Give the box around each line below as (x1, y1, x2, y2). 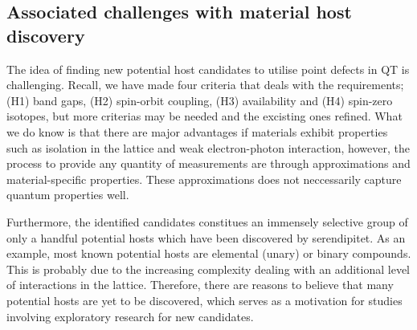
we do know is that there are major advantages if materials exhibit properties (6, 123, 388, 140)
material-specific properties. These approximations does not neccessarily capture (6, 170, 402, 187)
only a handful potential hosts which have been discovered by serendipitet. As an (6, 229, 406, 246)
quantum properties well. (6, 186, 129, 203)
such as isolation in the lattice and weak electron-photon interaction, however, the (6, 139, 410, 156)
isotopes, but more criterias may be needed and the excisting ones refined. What (6, 108, 403, 124)
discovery (6, 22, 85, 47)
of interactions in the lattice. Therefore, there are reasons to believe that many (6, 276, 394, 293)
